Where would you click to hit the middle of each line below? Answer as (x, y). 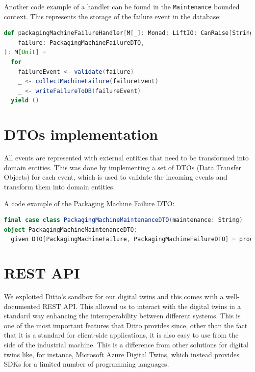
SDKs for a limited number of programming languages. (87, 364)
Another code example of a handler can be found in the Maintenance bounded (122, 6)
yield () (25, 101)
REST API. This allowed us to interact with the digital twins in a (142, 306)
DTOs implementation (81, 134)
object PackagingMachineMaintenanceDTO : (71, 230)
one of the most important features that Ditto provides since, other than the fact (126, 325)
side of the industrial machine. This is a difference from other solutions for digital (126, 344)
